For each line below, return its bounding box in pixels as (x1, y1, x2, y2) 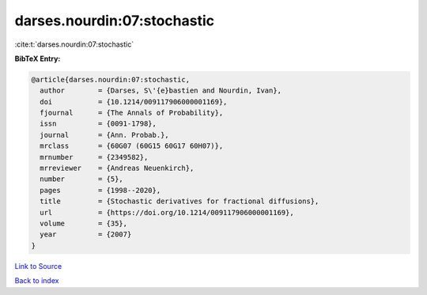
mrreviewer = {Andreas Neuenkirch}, (40, 164, 195, 173)
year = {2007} (40, 230, 132, 239)
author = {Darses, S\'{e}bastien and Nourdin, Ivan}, (40, 86, 282, 95)
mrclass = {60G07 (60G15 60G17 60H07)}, (40, 142, 224, 150)
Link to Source (14, 261, 62, 270)
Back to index (14, 276, 59, 286)
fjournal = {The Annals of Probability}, (40, 108, 224, 118)
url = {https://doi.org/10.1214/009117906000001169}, (40, 208, 294, 217)
